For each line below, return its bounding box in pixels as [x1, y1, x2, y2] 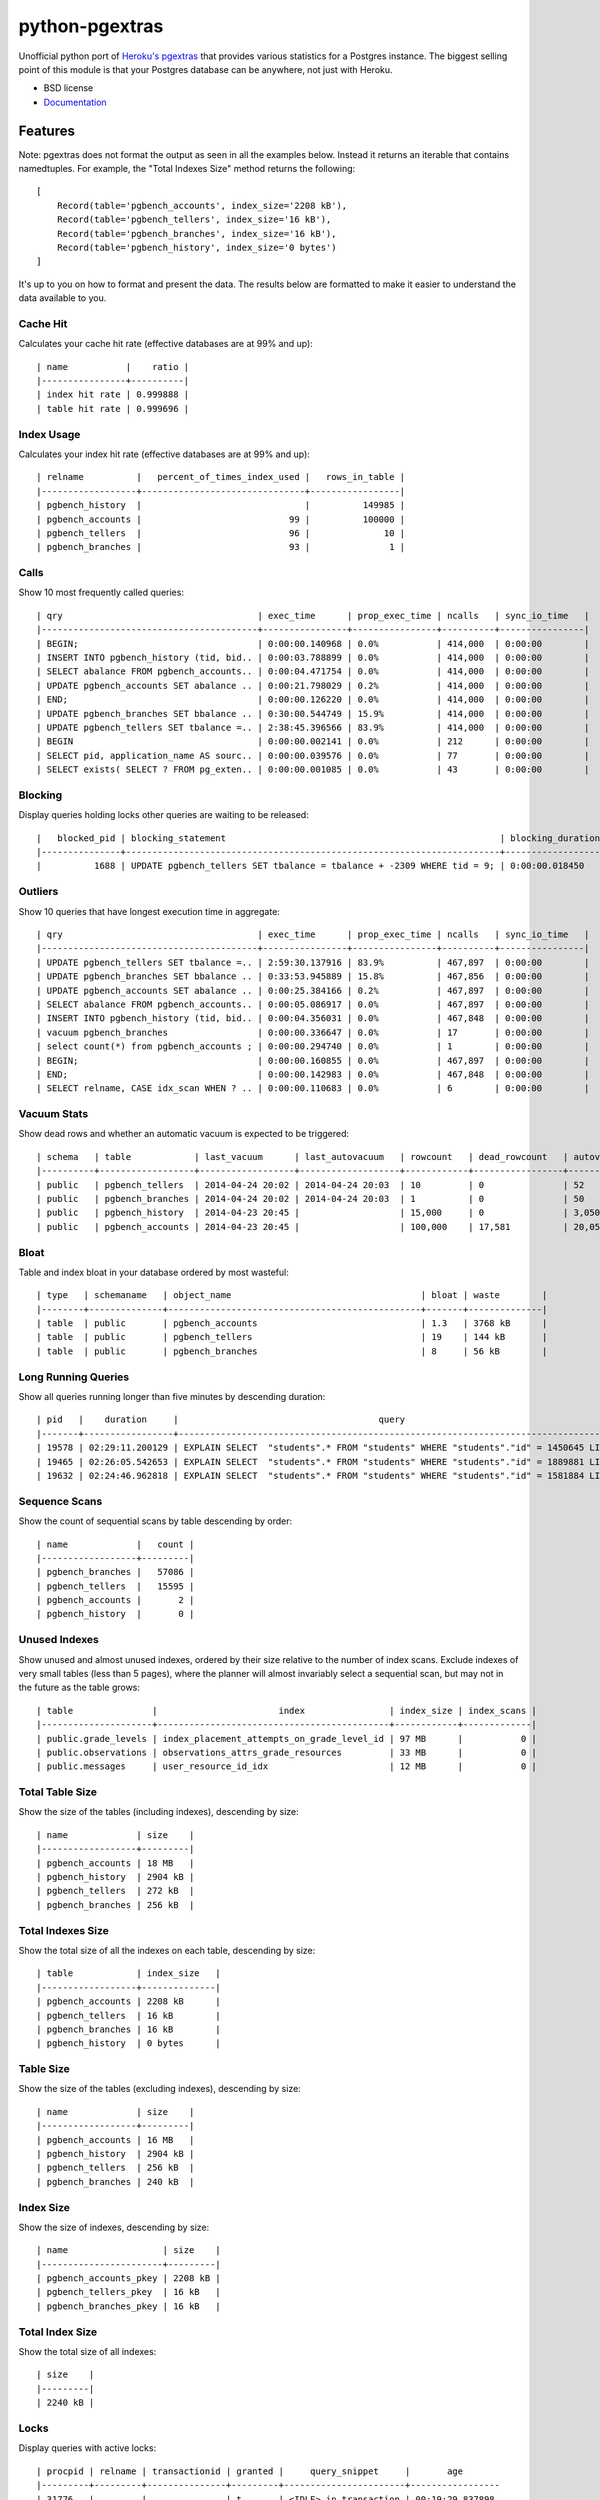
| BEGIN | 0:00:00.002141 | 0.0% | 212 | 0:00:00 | [36, 736, 590, 747]
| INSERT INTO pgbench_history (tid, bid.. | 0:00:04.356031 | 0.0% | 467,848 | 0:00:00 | [36, 1013, 590, 1024]
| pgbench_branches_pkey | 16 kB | [36, 2300, 222, 2312]
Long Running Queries [18, 1370, 130, 1384]
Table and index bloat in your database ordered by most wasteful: [18, 1266, 289, 1278]
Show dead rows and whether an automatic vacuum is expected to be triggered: [18, 1128, 350, 1140]
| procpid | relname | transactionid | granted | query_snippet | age [36, 2465, 464, 2477]
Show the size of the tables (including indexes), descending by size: [18, 1806, 299, 1818]
